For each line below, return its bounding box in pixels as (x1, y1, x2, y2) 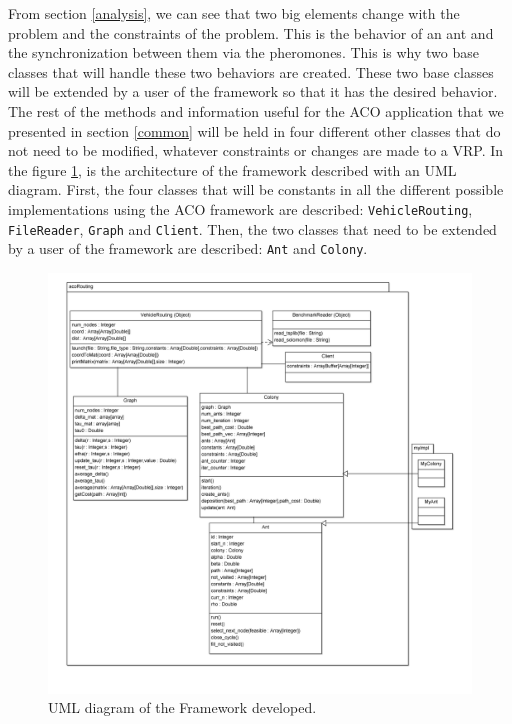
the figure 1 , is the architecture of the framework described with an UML (8, 159, 457, 180)
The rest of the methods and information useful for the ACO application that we (8, 100, 504, 121)
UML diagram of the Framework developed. (48, 697, 317, 718)
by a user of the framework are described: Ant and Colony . (8, 238, 368, 259)
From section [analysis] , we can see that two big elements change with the (8, 3, 460, 23)
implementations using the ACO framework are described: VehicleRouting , (8, 198, 473, 219)
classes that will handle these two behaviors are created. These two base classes (8, 61, 494, 82)
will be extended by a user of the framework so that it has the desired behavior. (8, 81, 498, 102)
